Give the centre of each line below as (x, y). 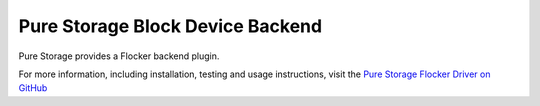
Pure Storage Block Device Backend (170, 26)
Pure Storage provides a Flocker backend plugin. (119, 56)
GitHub (33, 88)
